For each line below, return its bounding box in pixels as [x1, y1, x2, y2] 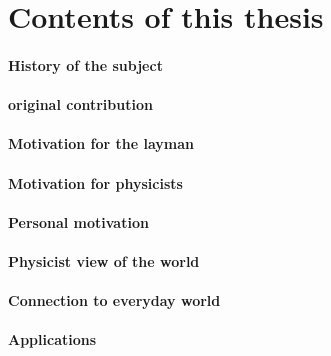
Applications [8, 329, 97, 350]
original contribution [8, 94, 153, 115]
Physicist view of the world [8, 250, 200, 271]
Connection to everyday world [8, 290, 221, 311]
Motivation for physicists [8, 172, 183, 193]
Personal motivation [8, 211, 149, 232]
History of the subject [8, 54, 163, 75]
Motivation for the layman [8, 133, 195, 154]
